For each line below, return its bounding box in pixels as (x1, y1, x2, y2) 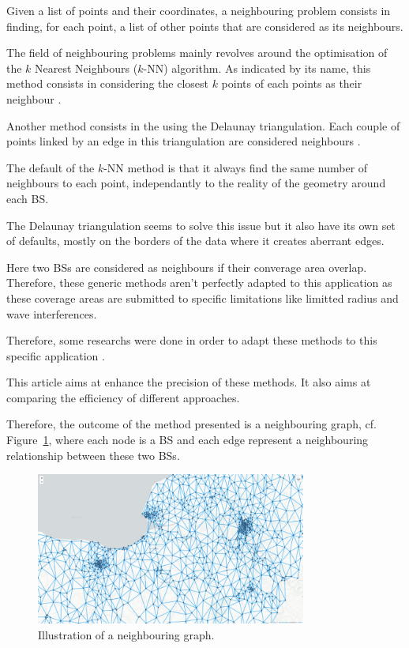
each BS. (6, 190, 49, 206)
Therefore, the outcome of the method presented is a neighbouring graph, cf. (6, 416, 377, 432)
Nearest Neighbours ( (35, 59, 138, 76)
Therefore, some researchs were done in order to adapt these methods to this (6, 332, 377, 348)
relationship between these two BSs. (6, 446, 180, 463)
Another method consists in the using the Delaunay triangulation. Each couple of (6, 117, 400, 134)
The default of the (6, 159, 95, 175)
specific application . (6, 347, 105, 364)
